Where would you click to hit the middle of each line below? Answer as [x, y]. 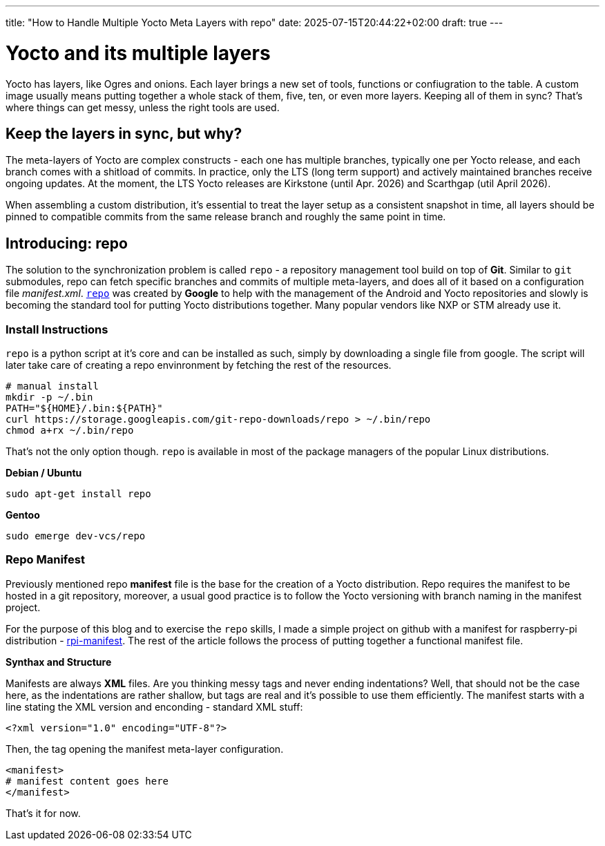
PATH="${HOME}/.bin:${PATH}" [84, 408]
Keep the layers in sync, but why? [124, 133]
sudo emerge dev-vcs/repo [76, 536]
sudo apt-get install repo [78, 493]
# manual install [52, 386]
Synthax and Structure [59, 662]
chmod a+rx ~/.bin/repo [70, 430]
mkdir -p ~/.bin [49, 397]
